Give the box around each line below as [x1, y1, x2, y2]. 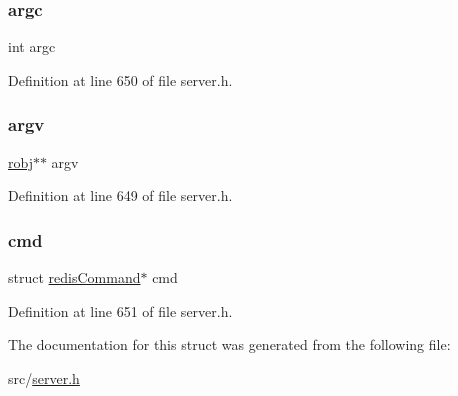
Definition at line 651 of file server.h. [8, 300, 233, 321]
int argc [8, 36, 56, 57]
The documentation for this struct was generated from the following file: [8, 334, 451, 355]
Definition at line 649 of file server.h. [8, 185, 233, 206]
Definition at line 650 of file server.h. [8, 69, 233, 90]
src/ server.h [8, 367, 80, 388]
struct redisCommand [8, 267, 141, 288]
